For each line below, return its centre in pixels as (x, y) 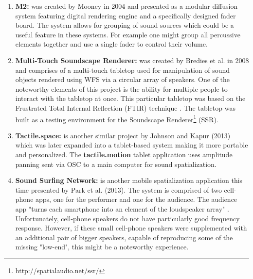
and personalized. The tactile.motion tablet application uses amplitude (124, 154)
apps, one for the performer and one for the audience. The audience (136, 199)
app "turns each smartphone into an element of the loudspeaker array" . (122, 208)
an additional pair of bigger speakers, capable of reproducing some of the (124, 237)
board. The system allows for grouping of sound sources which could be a (125, 25)
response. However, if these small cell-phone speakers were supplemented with (131, 228)
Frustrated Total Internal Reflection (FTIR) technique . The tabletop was (125, 107)
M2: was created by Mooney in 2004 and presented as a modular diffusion (126, 6)
